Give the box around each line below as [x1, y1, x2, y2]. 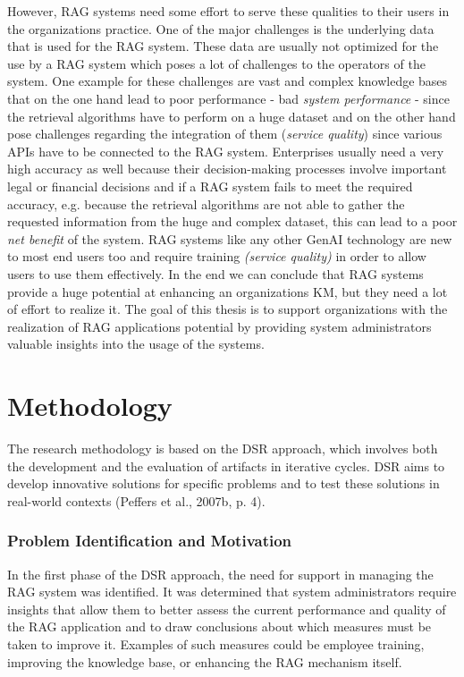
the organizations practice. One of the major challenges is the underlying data [7, 19, 434, 38]
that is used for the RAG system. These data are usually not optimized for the [7, 37, 439, 55]
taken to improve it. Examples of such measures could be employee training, [7, 634, 425, 653]
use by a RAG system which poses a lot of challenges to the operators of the [7, 54, 426, 72]
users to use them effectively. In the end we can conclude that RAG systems [7, 264, 424, 283]
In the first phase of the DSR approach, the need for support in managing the [7, 564, 434, 583]
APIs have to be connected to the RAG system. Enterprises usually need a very [7, 141, 444, 160]
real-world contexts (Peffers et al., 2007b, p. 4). [7, 491, 266, 510]
